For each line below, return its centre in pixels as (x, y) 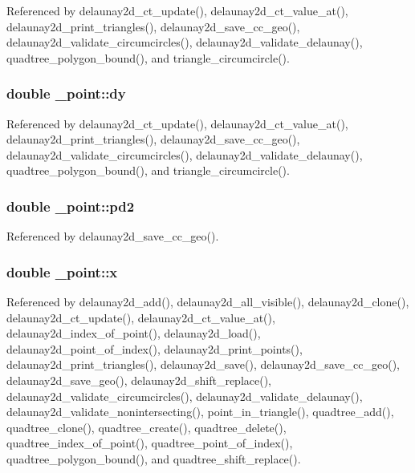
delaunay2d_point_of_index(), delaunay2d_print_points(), (155, 348)
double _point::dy (66, 93)
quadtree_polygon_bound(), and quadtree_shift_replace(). (154, 458)
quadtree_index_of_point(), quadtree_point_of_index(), (150, 443)
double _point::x (62, 271)
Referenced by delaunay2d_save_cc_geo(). (113, 236)
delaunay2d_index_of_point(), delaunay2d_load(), (134, 333)
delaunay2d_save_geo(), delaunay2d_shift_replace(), (139, 380)
